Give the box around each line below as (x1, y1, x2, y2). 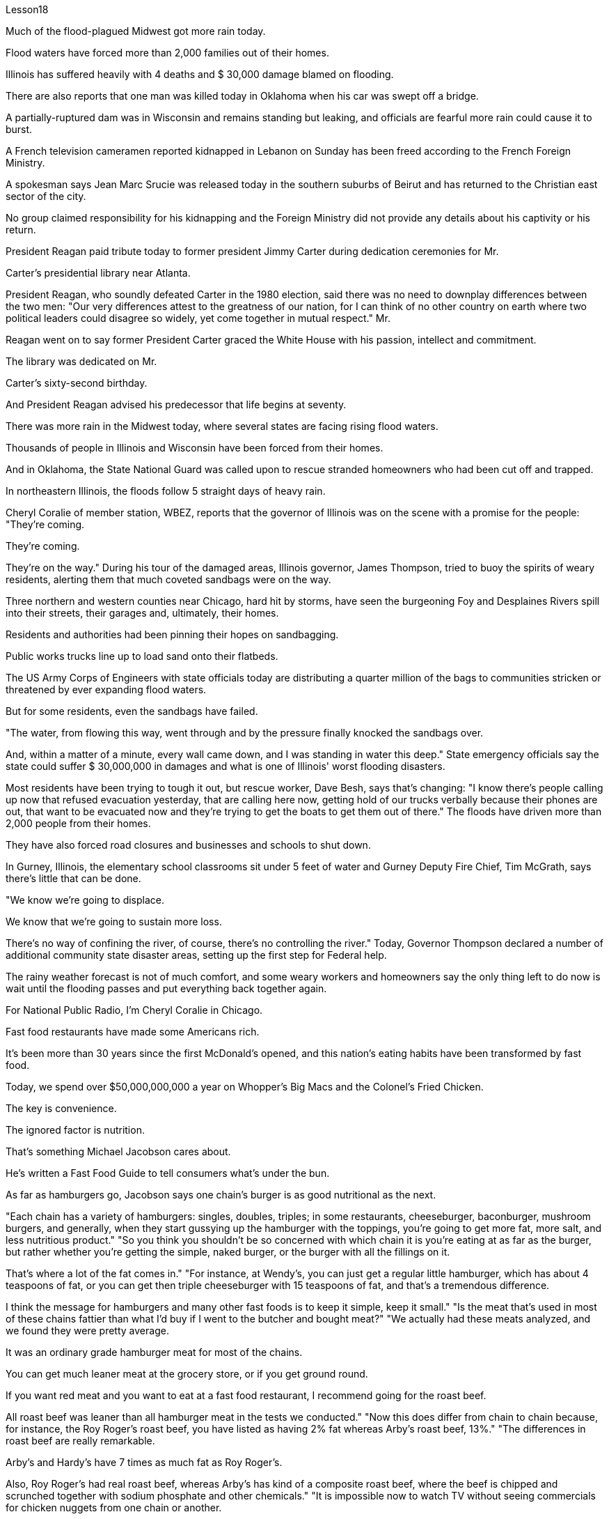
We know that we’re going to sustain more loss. (6, 916, 222, 927)
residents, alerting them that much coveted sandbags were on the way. (6, 573, 331, 585)
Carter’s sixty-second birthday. (6, 377, 148, 389)
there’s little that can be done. (6, 872, 141, 884)
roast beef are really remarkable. (6, 1435, 155, 1447)
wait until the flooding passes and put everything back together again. (6, 982, 327, 994)
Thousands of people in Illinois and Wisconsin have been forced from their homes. (6, 442, 383, 454)
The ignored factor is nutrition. (6, 1124, 145, 1136)
